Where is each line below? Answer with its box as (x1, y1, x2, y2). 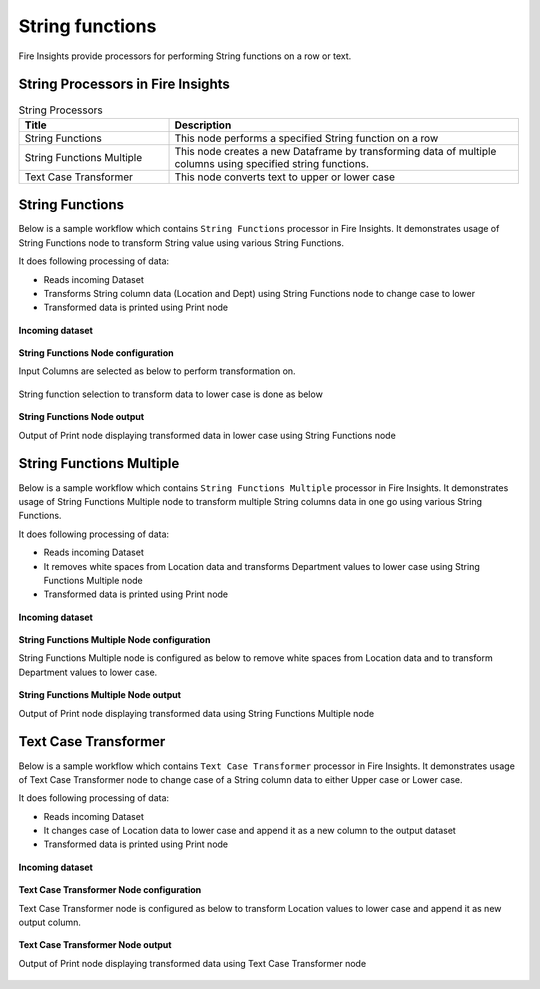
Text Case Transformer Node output (18, 939, 172, 951)
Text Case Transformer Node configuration (18, 884, 202, 896)
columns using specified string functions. (174, 156, 370, 170)
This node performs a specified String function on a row (174, 131, 439, 145)
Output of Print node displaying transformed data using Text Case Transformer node (18, 957, 367, 969)
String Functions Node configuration (18, 347, 174, 359)
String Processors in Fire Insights (18, 76, 230, 93)
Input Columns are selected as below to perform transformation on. (18, 365, 296, 377)
